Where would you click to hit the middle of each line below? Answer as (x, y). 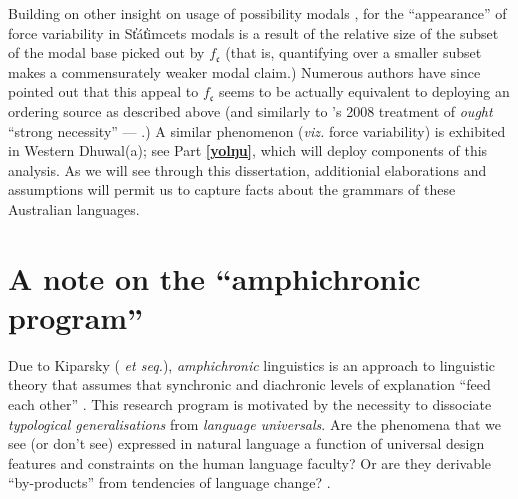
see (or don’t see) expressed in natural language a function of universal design (246, 443)
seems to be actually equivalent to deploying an (364, 91)
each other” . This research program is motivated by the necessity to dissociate (250, 404)
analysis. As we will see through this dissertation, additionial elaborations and (247, 169)
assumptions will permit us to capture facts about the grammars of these (232, 189)
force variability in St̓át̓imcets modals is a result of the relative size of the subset (253, 32)
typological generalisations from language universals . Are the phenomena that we (255, 423)
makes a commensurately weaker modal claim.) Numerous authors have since (244, 71)
